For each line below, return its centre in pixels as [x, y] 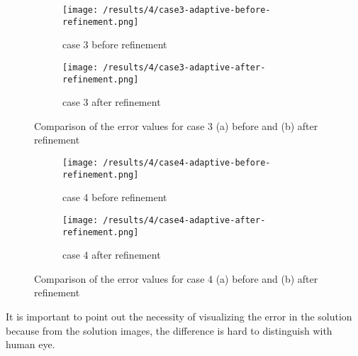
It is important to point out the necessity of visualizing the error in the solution [179, 316]
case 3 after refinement [112, 102]
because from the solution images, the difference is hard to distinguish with [169, 330]
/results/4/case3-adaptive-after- [184, 67]
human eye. [30, 344]
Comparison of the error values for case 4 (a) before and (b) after [176, 278]
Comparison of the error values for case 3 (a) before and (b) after [176, 125]
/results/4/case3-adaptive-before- [187, 10]
